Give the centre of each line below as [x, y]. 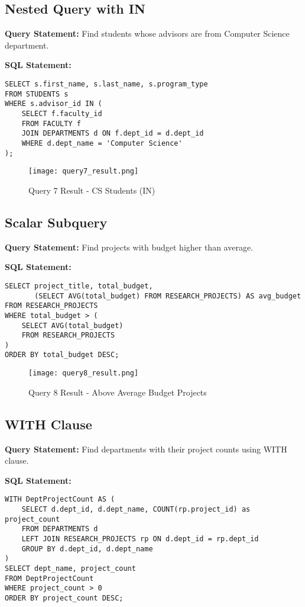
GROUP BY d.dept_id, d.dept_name [87, 549]
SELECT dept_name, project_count [70, 568]
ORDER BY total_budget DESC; [62, 355]
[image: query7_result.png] [84, 171]
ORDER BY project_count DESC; [64, 598]
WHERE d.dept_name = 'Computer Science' [102, 143]
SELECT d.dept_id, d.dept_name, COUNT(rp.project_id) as [136, 510]
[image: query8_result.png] [84, 373]
